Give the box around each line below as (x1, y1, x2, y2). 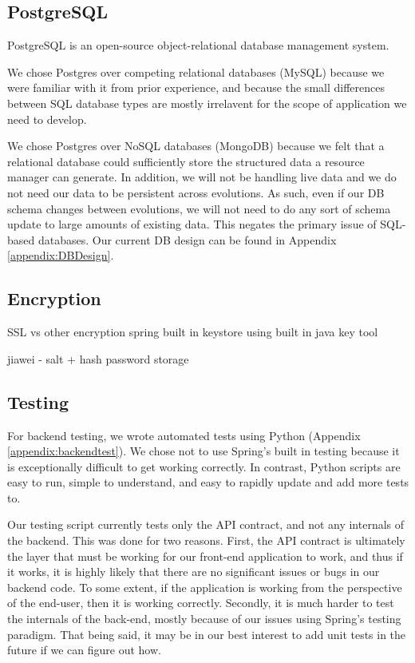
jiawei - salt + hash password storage (7, 350, 189, 367)
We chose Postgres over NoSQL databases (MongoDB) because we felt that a (7, 137, 385, 154)
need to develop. (7, 110, 87, 127)
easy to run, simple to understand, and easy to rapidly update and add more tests (7, 474, 409, 490)
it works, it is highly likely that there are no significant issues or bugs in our (7, 563, 380, 580)
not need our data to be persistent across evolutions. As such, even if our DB (7, 184, 385, 200)
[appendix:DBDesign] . (7, 247, 114, 264)
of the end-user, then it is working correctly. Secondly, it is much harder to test (7, 594, 394, 611)
